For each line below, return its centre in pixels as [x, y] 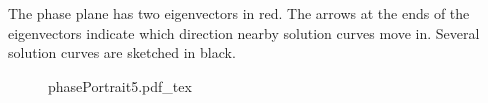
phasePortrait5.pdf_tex [120, 85]
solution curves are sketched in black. [122, 52]
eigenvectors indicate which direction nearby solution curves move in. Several [244, 32]
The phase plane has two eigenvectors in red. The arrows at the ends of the [239, 13]
